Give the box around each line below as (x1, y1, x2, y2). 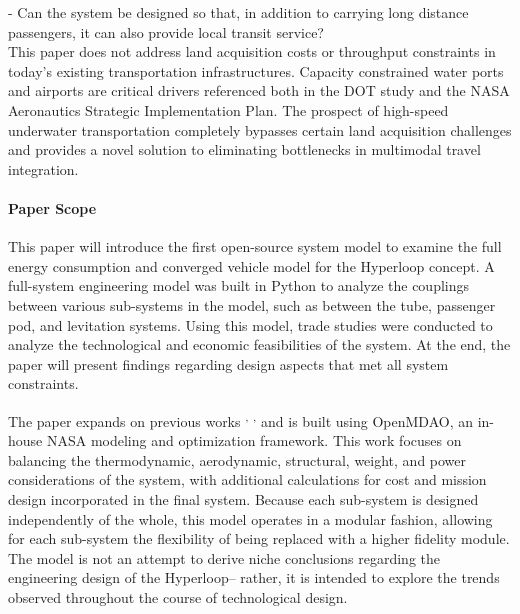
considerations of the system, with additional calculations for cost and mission (8, 469, 487, 490)
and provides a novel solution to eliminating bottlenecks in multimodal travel (8, 139, 481, 160)
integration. (8, 158, 79, 179)
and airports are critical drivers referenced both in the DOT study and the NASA (8, 80, 510, 101)
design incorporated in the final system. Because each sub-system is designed (8, 488, 479, 509)
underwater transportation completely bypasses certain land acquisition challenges (8, 119, 512, 140)
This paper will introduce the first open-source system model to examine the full (8, 236, 502, 257)
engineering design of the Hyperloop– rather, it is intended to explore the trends (8, 567, 500, 588)
